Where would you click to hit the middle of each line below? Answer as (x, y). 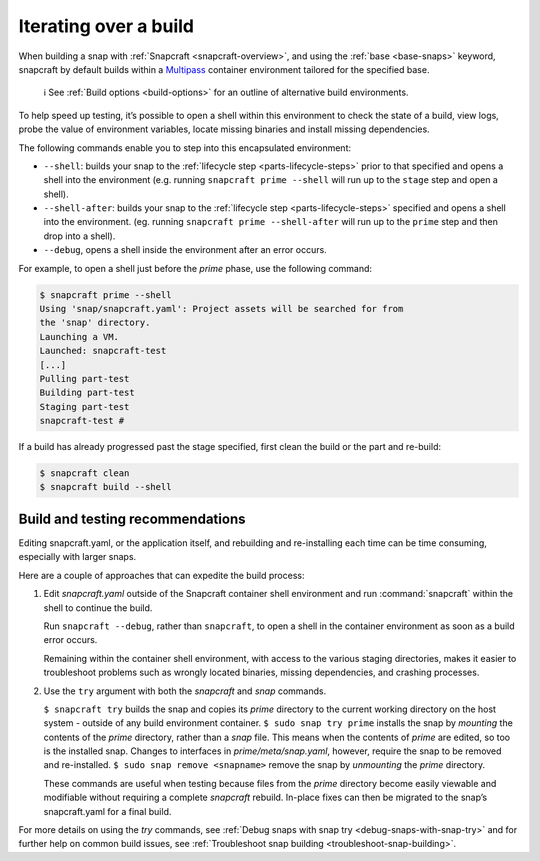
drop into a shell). (79, 236)
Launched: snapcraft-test (103, 351)
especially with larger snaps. (77, 557)
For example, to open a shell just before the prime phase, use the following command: (195, 268)
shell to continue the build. (98, 607)
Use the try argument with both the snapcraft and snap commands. (185, 691)
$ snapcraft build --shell (105, 487)
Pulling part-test (84, 378)
